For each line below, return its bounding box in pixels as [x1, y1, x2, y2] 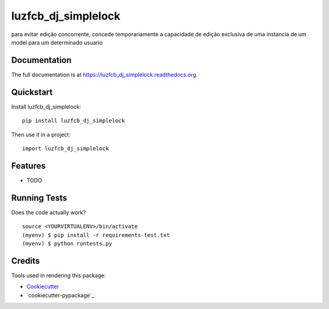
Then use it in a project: [11, 131, 71, 138]
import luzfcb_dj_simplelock [22, 145, 109, 152]
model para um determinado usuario [11, 38, 103, 46]
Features [11, 161, 46, 171]
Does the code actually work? [11, 208, 87, 216]
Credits [11, 255, 40, 266]
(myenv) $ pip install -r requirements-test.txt [22, 231, 170, 238]
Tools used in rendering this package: [11, 272, 106, 279]
